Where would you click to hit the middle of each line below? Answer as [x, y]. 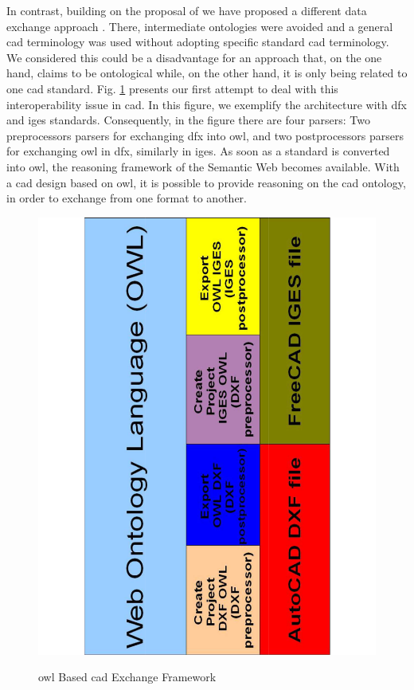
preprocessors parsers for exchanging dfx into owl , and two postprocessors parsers [205, 135]
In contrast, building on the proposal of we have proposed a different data [187, 10]
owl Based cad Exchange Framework [127, 677]
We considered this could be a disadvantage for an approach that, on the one [194, 57]
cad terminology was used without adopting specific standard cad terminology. [198, 42]
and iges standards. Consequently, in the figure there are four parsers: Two [188, 120]
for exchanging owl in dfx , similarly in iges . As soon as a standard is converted [198, 151]
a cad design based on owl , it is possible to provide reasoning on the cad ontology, [206, 182]
